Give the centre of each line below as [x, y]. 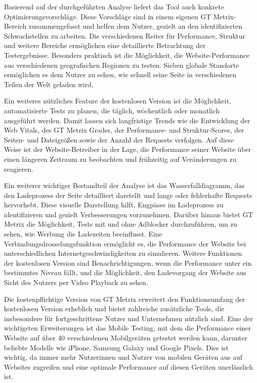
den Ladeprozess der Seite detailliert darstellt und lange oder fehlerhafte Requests [128, 195]
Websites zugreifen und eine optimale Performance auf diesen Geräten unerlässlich [128, 366]
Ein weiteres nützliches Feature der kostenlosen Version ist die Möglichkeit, [118, 101]
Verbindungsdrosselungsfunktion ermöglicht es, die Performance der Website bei [125, 243]
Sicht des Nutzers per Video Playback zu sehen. [76, 282]
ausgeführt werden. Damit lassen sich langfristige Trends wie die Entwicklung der [127, 120]
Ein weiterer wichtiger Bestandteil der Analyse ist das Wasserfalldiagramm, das [124, 185]
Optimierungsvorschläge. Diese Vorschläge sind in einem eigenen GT [107, 16]
